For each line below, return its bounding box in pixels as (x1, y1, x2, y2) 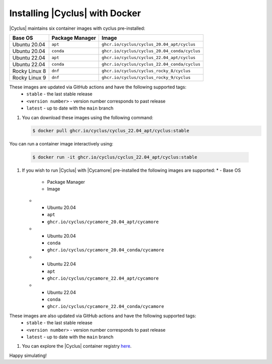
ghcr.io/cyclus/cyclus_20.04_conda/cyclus (101, 48, 201, 54)
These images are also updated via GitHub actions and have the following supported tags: (9, 313, 196, 319)
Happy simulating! (9, 352, 47, 358)
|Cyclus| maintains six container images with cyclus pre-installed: (9, 25, 146, 31)
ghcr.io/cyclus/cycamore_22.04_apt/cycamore (47, 275, 159, 281)
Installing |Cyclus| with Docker (9, 8, 141, 19)
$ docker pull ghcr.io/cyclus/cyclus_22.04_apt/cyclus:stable (32, 128, 189, 134)
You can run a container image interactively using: (9, 141, 113, 147)
